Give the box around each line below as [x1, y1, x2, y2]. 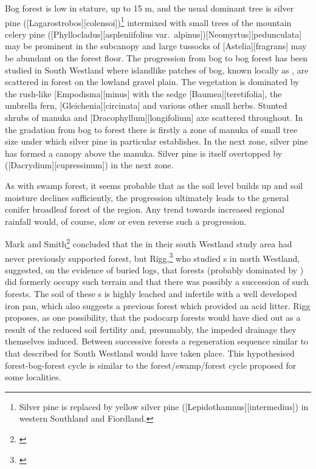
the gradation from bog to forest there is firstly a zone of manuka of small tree [5, 123, 298, 135]
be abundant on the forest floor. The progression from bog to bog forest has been [5, 52, 308, 64]
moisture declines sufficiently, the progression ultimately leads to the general [5, 191, 289, 204]
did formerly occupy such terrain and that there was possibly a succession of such [5, 275, 309, 288]
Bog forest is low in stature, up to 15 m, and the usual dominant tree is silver [5, 2, 294, 14]
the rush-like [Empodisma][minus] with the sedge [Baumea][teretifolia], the [5, 87, 282, 100]
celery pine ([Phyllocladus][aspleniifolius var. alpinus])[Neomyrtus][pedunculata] [5, 27, 302, 40]
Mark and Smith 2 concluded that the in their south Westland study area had [5, 236, 292, 250]
